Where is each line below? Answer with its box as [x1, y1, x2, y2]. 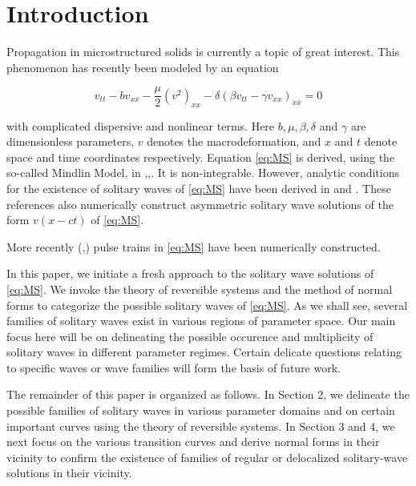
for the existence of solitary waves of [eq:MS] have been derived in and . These [6, 179, 391, 196]
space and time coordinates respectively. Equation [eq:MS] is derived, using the [6, 148, 395, 165]
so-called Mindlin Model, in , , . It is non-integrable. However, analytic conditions [6, 164, 399, 181]
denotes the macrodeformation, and [147, 133, 321, 150]
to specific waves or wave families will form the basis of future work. [6, 359, 341, 376]
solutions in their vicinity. [6, 464, 132, 481]
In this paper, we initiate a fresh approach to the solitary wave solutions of [6, 265, 374, 282]
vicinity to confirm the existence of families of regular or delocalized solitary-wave [6, 448, 408, 465]
